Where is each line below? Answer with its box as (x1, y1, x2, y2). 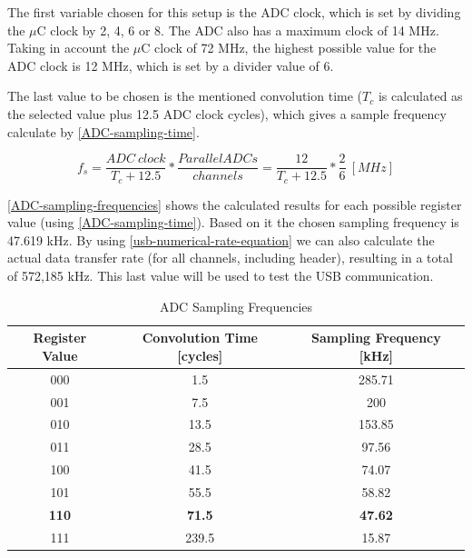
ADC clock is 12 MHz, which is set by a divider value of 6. (7, 55, 334, 75)
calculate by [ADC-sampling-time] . (7, 122, 200, 141)
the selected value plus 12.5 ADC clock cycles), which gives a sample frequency (7, 104, 447, 123)
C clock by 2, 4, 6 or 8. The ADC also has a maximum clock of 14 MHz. (36, 20, 439, 39)
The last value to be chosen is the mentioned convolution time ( (7, 86, 363, 105)
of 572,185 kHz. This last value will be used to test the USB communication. (7, 266, 434, 285)
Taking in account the (7, 38, 130, 57)
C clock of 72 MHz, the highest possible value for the (141, 38, 437, 57)
